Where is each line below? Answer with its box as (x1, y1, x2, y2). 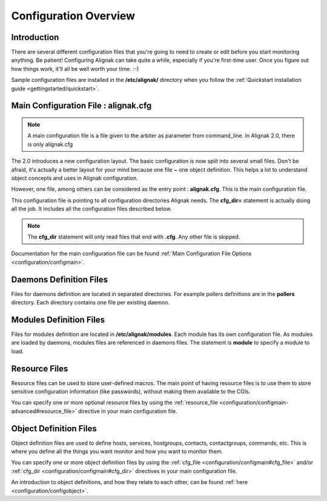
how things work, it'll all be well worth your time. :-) (11, 65, 139, 72)
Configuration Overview (11, 9, 136, 22)
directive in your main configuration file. (78, 407, 178, 415)
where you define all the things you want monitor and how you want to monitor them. (11, 448, 223, 455)
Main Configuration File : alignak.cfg (11, 101, 152, 111)
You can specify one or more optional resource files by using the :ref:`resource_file (11, 399, 218, 406)
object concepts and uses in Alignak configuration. (11, 174, 139, 181)
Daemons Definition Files (11, 274, 108, 284)
